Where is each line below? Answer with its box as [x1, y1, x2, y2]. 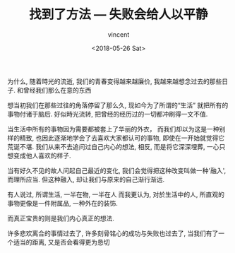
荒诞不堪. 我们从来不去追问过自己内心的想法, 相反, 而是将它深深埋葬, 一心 [7, 142, 219, 151]
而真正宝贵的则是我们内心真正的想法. [7, 213, 115, 223]
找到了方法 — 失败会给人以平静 [29, 6, 208, 23]
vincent [107, 30, 130, 39]
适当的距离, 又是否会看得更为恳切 [13, 237, 110, 246]
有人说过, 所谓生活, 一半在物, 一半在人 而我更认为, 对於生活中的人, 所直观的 [7, 190, 224, 199]
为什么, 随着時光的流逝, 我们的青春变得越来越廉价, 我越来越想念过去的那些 [7, 77, 222, 86]
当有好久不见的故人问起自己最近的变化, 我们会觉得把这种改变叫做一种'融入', [7, 166, 227, 175]
